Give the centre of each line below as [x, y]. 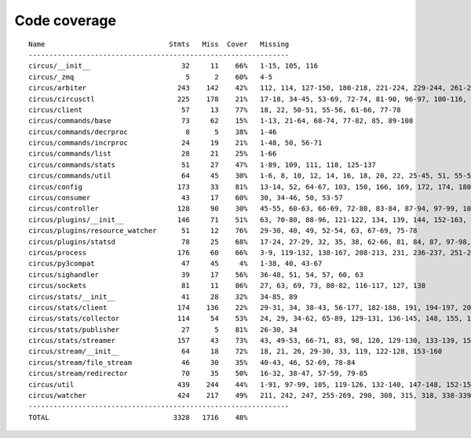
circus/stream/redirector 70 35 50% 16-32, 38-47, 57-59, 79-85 [198, 374]
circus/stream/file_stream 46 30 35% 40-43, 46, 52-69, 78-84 [192, 362]
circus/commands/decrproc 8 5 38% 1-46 [153, 132]
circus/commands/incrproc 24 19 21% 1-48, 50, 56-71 [175, 143]
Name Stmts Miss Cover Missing [159, 44]
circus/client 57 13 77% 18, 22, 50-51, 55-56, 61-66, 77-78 [215, 109]
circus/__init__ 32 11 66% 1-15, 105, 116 [173, 66]
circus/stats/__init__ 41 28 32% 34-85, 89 [163, 297]
